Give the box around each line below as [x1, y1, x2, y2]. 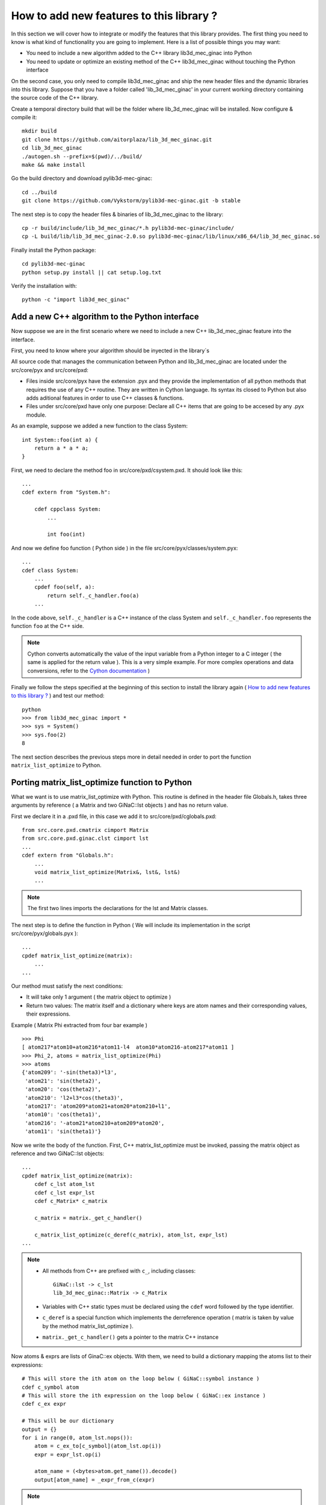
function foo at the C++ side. [11, 622, 84, 629]
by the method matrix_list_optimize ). [42, 1322, 134, 1330]
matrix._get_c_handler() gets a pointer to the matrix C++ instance [42, 1333, 219, 1341]
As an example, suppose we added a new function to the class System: [11, 422, 188, 430]
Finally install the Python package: [11, 246, 96, 253]
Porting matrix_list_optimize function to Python [11, 777, 192, 787]
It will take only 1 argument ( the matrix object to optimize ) [26, 993, 171, 1001]
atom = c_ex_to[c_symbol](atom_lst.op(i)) [34, 1442, 162, 1450]
